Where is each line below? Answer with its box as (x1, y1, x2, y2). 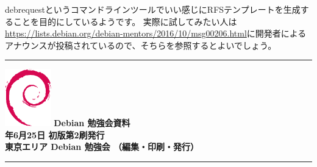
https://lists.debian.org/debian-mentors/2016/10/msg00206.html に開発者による (5, 27, 307, 40)
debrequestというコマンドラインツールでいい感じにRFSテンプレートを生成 (5, 3, 301, 15)
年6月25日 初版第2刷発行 (5, 128, 105, 141)
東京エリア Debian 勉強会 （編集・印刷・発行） (5, 140, 199, 153)
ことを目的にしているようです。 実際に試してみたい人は (13, 15, 237, 27)
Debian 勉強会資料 (54, 116, 130, 129)
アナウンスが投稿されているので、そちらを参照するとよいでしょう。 (5, 38, 277, 51)
